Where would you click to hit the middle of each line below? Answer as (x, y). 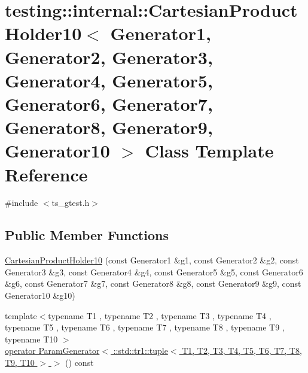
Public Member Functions (87, 235)
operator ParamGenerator (52, 351)
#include (22, 203)
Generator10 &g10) (40, 295)
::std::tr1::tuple (141, 351)
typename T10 (31, 339)
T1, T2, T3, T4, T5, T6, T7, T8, (242, 351)
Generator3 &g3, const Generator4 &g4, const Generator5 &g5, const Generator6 (154, 272)
